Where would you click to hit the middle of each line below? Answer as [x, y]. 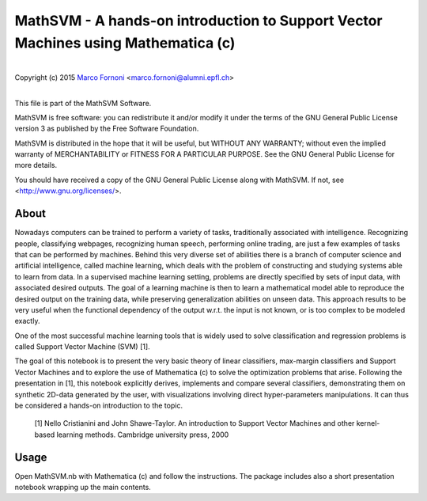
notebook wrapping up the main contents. [83, 488]
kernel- [368, 423]
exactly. [27, 321]
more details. [36, 165]
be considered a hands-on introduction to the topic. [99, 406]
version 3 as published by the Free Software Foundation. [107, 129]
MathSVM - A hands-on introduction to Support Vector [198, 21]
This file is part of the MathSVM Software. [83, 103]
